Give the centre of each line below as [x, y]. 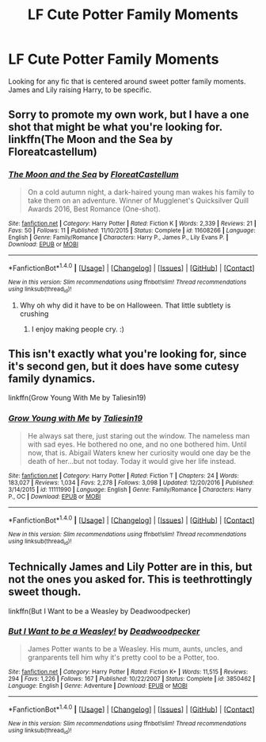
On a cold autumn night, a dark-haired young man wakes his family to [141, 191]
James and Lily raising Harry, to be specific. [80, 90]
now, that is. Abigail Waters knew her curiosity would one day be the [139, 452]
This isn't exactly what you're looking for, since [127, 354]
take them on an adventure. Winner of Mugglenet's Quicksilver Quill [138, 200]
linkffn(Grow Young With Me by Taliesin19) [77, 398]
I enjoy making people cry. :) [78, 329]
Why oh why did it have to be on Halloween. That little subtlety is [125, 305]
